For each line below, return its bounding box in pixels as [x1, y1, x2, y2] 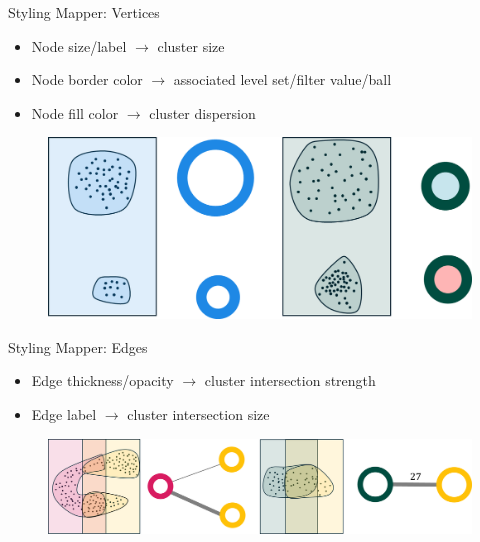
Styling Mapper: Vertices [8, 2, 160, 22]
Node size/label [31, 35, 127, 56]
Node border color [31, 69, 143, 90]
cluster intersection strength [204, 370, 376, 391]
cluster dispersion [149, 102, 256, 123]
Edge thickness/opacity [31, 370, 174, 391]
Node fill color [31, 102, 119, 123]
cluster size [157, 35, 225, 56]
